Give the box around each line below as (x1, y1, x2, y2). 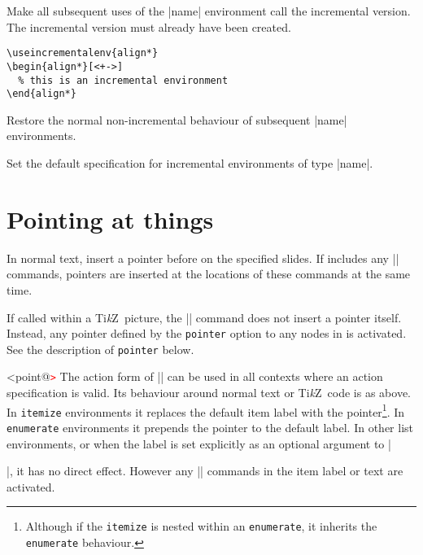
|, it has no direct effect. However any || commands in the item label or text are (7, 462, 403, 479)
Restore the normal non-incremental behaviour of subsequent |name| (7, 111, 347, 128)
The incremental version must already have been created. (7, 18, 291, 35)
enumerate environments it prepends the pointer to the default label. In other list (7, 418, 414, 435)
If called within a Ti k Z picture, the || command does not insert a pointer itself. (7, 308, 402, 326)
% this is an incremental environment (18, 74, 229, 86)
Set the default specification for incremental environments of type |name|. (7, 155, 373, 171)
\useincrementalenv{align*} (7, 47, 159, 59)
